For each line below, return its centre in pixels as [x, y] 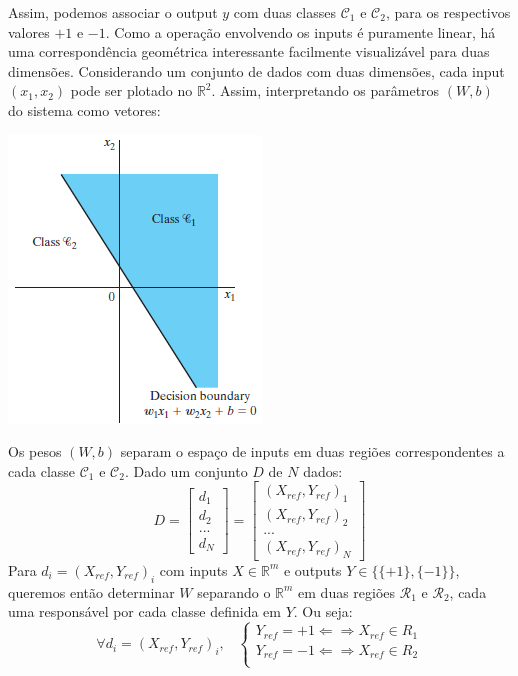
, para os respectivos [448, 12]
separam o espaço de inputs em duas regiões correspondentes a [312, 451]
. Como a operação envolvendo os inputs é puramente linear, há [300, 31]
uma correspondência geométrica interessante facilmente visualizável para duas [249, 51]
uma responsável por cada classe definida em [144, 611]
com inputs [193, 569]
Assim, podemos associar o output [113, 12]
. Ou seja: [323, 611]
